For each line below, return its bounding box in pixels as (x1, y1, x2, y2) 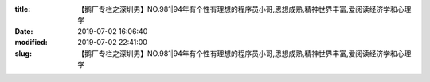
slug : (14, 48, 32, 58)
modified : (14, 38, 48, 47)
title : (14, 5, 31, 13)
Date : (14, 26, 33, 35)
